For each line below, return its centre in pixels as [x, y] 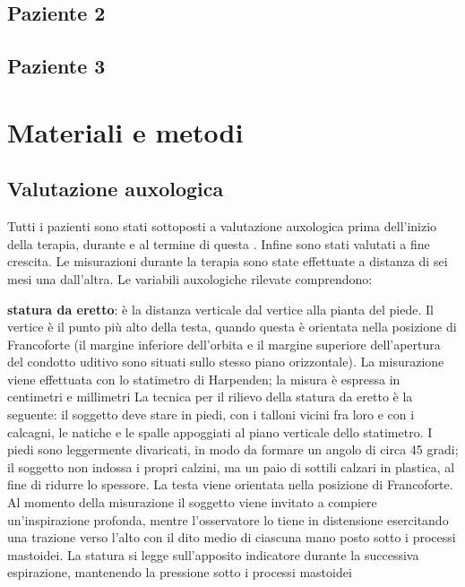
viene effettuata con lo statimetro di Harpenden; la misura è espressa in [204, 379]
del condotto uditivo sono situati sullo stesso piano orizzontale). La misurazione [226, 362]
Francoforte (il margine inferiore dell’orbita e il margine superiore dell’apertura [224, 344]
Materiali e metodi [125, 131]
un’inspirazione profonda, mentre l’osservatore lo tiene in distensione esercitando [228, 519]
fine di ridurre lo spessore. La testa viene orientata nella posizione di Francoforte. [230, 484]
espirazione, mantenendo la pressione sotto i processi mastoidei [180, 572]
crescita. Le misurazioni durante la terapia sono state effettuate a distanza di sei [228, 261]
